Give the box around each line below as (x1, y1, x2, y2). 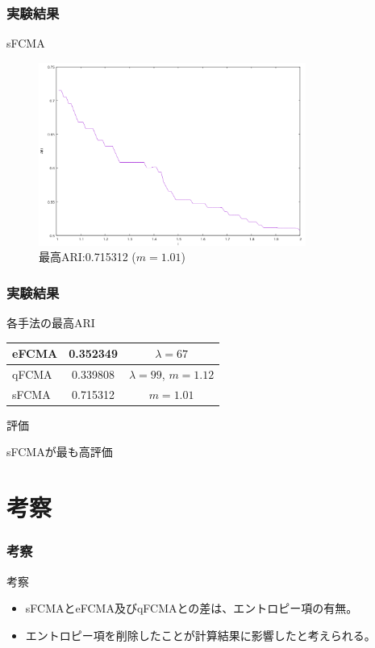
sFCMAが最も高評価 (6, 443, 113, 460)
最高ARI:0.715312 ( (39, 248, 136, 265)
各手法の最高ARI (6, 314, 95, 330)
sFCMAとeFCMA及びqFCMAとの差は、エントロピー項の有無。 (25, 600, 358, 617)
